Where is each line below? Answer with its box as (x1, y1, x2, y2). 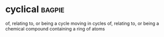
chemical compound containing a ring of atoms (5, 25, 105, 31)
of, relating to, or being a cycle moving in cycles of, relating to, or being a (5, 20, 159, 26)
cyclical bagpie (5, 4, 65, 15)
